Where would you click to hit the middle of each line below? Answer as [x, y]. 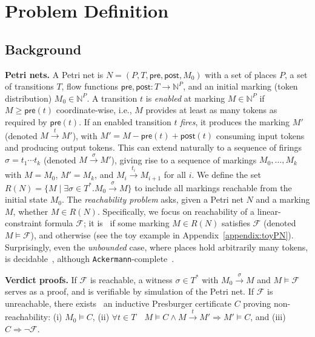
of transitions [29, 86]
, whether [31, 211]
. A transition [112, 98]
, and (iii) [268, 317]
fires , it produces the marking [235, 121]
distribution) [28, 98]
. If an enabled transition [125, 121]
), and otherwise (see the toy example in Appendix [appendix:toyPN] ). [162, 234]
